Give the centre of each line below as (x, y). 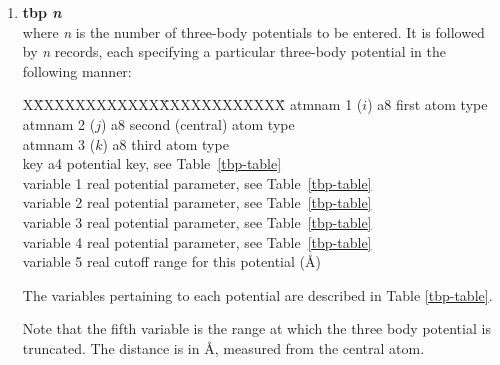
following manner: (77, 70)
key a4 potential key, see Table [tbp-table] (152, 163)
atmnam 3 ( (59, 143)
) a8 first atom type (427, 104)
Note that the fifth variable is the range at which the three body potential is (256, 328)
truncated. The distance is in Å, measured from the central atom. (223, 347)
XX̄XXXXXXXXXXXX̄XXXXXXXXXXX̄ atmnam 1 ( (192, 104)
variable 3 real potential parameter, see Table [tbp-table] (197, 221)
